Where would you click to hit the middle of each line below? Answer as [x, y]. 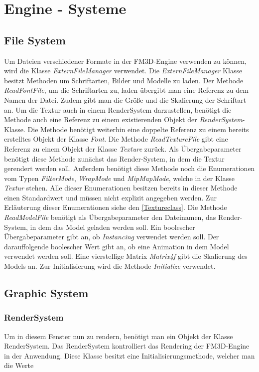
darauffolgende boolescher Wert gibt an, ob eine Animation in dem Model [117, 246]
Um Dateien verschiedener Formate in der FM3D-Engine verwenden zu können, [125, 61]
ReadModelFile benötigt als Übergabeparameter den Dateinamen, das [110, 217]
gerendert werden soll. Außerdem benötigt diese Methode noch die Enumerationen [129, 168]
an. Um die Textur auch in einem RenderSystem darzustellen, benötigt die [118, 109]
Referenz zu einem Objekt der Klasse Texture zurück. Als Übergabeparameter [123, 148]
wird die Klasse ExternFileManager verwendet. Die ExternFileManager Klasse [123, 71]
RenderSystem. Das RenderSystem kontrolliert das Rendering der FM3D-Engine [127, 346]
